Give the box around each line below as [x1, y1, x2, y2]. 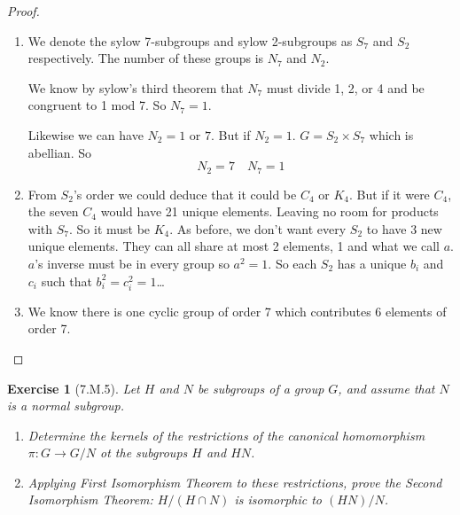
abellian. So [27, 143, 91, 161]
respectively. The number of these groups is [27, 49, 264, 67]
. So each [268, 254, 317, 272]
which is [369, 125, 414, 144]
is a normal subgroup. [7, 396, 125, 415]
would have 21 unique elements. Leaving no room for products [100, 202, 439, 221]
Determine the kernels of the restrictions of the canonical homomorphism [27, 425, 425, 444]
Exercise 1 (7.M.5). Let [7, 378, 140, 397]
